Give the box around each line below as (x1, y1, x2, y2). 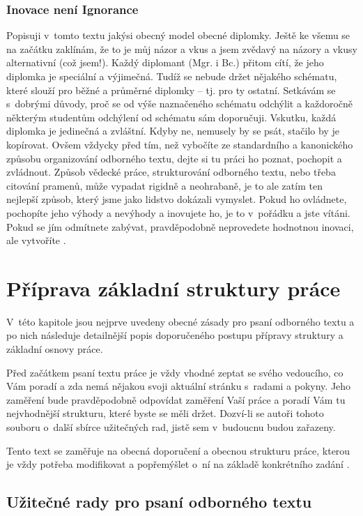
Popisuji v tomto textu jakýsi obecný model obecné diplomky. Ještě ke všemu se (6, 28, 350, 43)
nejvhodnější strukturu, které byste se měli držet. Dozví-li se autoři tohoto (6, 406, 324, 420)
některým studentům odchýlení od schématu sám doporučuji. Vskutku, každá (6, 109, 337, 124)
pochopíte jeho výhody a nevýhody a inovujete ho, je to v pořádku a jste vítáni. (6, 205, 350, 220)
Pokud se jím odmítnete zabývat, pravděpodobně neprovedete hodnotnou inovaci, (6, 219, 354, 234)
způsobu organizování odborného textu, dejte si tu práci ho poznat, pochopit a (6, 151, 342, 165)
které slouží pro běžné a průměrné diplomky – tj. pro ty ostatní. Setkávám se (6, 82, 336, 97)
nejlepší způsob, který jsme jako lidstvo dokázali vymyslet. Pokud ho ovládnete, (6, 192, 347, 206)
